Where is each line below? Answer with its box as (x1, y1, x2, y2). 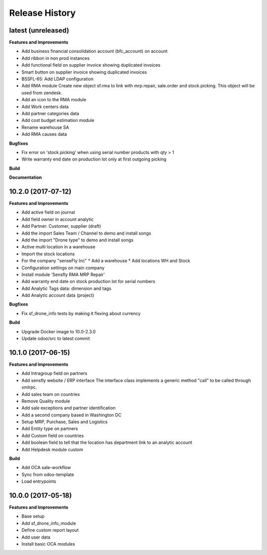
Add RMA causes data (21, 131, 67, 137)
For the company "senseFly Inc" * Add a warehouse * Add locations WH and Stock (21, 258, 190, 264)
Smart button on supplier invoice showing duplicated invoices (21, 69, 147, 75)
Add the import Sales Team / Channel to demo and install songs (21, 230, 151, 236)
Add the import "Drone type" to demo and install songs (21, 237, 133, 243)
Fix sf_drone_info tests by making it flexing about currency (21, 310, 141, 316)
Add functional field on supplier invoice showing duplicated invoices (21, 62, 161, 68)
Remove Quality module (21, 398, 70, 404)
